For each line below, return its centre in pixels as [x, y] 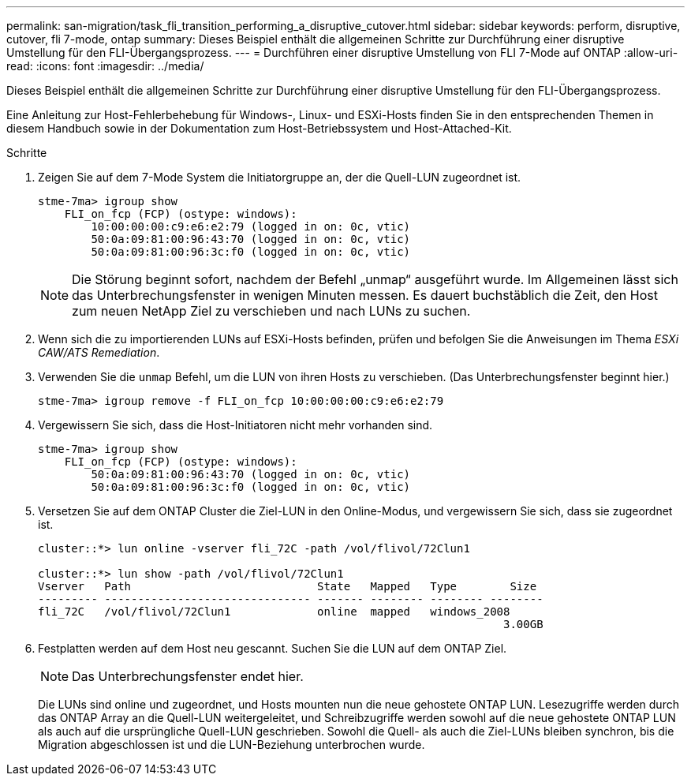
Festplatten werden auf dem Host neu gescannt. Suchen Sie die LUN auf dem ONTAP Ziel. [273, 648]
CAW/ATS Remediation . [99, 352]
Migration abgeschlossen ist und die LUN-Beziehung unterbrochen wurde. [232, 745]
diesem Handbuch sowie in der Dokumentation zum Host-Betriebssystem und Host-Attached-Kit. [259, 128]
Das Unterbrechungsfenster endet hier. [188, 676]
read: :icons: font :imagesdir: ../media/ [105, 66]
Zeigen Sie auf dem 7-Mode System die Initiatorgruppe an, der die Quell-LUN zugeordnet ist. [280, 177]
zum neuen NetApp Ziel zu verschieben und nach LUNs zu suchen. [271, 311]
